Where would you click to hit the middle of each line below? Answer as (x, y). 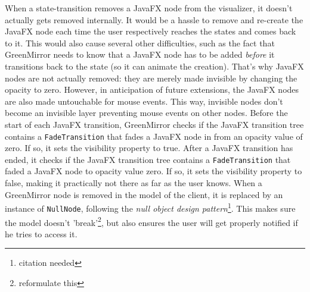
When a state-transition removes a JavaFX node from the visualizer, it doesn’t (149, 8)
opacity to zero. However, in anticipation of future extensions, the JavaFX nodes (152, 90)
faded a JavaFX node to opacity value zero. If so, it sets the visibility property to (154, 171)
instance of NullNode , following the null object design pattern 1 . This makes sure (150, 207)
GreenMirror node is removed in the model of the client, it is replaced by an (144, 194)
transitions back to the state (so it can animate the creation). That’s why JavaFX (154, 66)
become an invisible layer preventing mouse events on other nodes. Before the (146, 113)
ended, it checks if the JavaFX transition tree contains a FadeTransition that (148, 159)
